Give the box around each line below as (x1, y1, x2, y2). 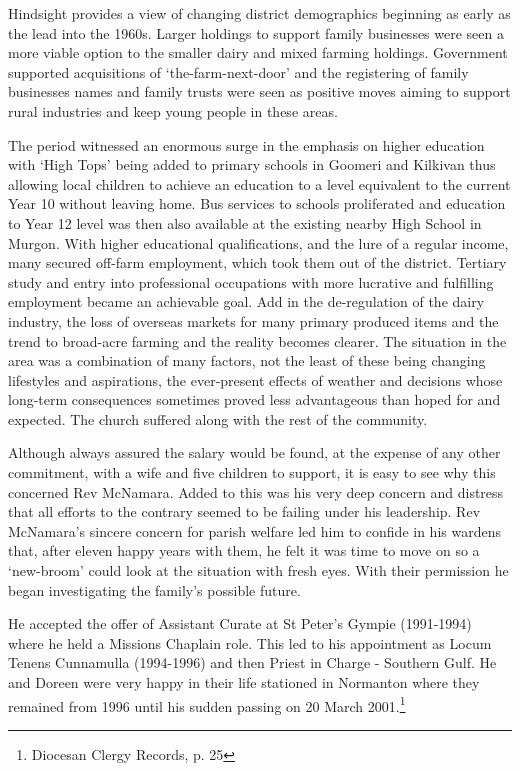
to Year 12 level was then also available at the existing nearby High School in (8, 212, 482, 233)
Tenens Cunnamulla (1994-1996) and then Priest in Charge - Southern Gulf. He (8, 652, 497, 673)
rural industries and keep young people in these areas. (8, 100, 338, 121)
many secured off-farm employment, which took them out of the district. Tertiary (8, 252, 507, 273)
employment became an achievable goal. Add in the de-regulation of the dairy (8, 291, 485, 312)
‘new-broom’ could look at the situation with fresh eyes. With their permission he (8, 560, 509, 581)
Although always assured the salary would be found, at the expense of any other (8, 442, 501, 463)
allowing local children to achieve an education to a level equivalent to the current (8, 173, 511, 194)
